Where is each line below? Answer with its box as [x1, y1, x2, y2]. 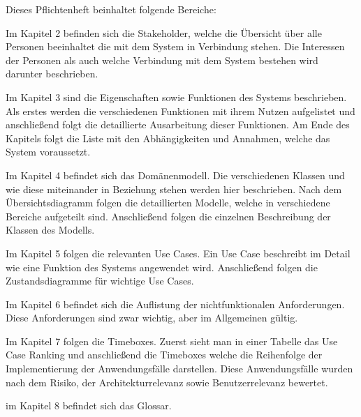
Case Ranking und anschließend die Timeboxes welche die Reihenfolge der [6, 347, 323, 362]
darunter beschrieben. [6, 66, 98, 81]
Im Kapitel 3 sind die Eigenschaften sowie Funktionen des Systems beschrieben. [6, 89, 347, 104]
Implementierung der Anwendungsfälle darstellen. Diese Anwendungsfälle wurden [6, 361, 353, 376]
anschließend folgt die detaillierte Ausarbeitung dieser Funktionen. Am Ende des [6, 117, 350, 132]
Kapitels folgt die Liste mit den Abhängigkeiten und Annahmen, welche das [6, 130, 330, 145]
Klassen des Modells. [6, 222, 95, 237]
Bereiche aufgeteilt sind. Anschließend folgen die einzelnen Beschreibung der [6, 208, 331, 223]
